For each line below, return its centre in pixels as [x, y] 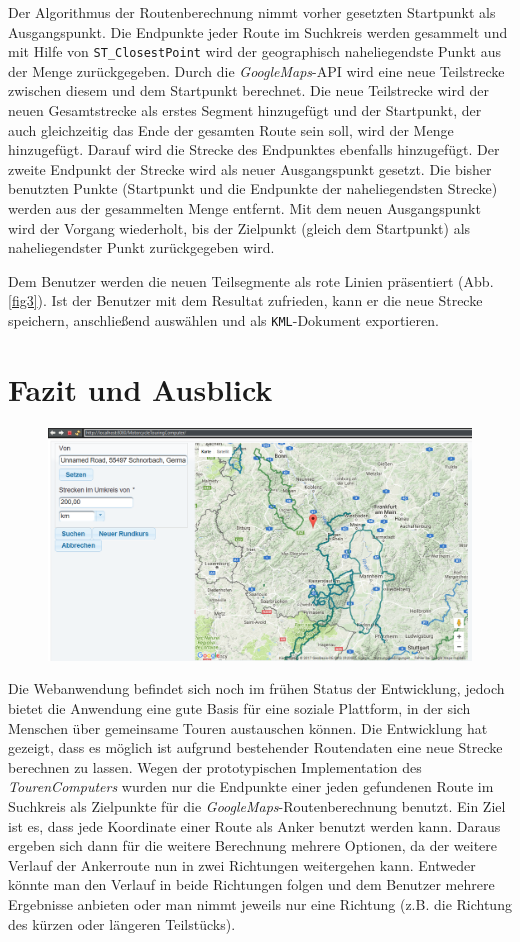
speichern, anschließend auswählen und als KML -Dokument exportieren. [223, 319]
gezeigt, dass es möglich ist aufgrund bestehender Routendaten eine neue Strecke [255, 747]
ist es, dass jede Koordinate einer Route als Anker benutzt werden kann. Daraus [254, 825]
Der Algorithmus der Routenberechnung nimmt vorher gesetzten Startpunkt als [252, 12]
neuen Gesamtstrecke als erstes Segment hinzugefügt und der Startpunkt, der [245, 110]
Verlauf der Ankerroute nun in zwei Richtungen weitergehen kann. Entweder [242, 864]
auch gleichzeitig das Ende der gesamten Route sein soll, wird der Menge [231, 129]
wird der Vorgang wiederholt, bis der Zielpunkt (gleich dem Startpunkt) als [239, 227]
